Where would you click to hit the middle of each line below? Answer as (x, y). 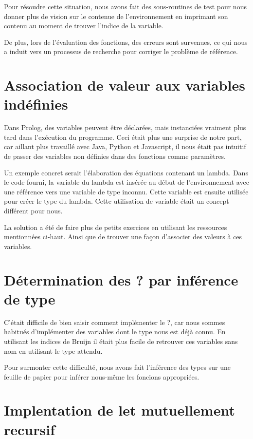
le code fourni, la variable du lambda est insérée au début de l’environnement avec (126, 182)
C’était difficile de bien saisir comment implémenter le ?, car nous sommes (115, 322)
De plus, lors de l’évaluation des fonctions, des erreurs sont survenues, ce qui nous (126, 42)
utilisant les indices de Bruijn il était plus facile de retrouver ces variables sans (121, 341)
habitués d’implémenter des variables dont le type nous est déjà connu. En (115, 332)
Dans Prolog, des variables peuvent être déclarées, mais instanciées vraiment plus (125, 127)
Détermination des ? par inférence (121, 279)
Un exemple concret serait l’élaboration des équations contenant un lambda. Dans (126, 172)
